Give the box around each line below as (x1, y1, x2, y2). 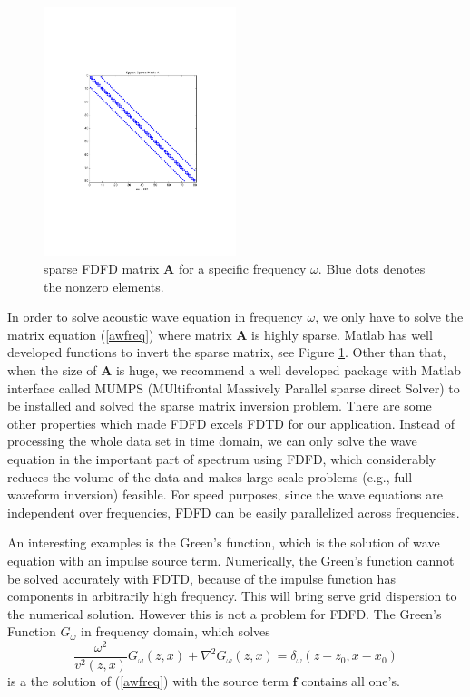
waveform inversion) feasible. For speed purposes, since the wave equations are (7, 485, 444, 504)
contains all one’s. (301, 672, 400, 691)
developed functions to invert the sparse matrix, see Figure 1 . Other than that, (7, 343, 446, 362)
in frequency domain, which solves (81, 622, 270, 641)
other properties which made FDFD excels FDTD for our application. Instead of (7, 413, 455, 432)
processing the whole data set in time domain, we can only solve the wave (7, 431, 417, 450)
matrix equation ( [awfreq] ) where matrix (7, 324, 232, 344)
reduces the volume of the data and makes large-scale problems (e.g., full (7, 467, 413, 486)
